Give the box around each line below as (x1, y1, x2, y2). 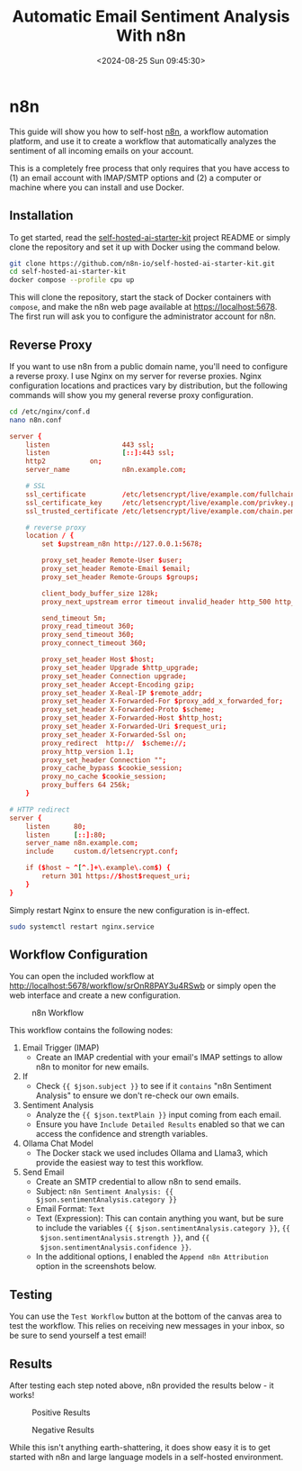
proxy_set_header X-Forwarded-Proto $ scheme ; (41, 705, 216, 714)
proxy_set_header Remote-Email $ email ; (41, 565, 191, 574)
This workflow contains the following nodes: (9, 1025, 173, 1036)
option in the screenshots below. (35, 1261, 157, 1272)
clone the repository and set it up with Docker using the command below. (9, 241, 280, 252)
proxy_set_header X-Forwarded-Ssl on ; (41, 730, 187, 740)
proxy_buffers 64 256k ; (41, 781, 130, 790)
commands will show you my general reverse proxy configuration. (9, 389, 253, 400)
